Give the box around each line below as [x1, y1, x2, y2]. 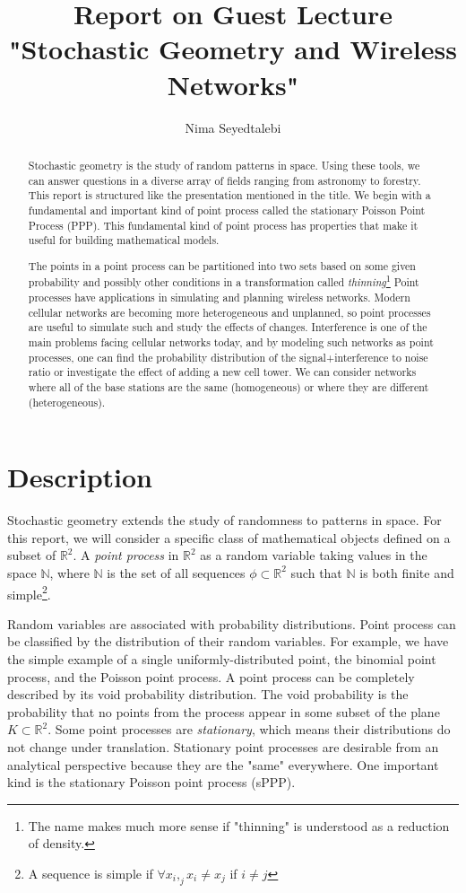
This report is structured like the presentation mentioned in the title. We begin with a [28, 188, 431, 203]
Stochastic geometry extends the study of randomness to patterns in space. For [7, 511, 442, 530]
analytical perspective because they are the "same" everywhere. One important [7, 755, 439, 774]
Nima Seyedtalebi [185, 118, 281, 136]
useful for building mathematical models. [28, 232, 220, 248]
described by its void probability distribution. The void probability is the [7, 685, 409, 704]
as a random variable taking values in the [200, 546, 427, 565]
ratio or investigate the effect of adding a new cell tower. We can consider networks [28, 364, 417, 380]
